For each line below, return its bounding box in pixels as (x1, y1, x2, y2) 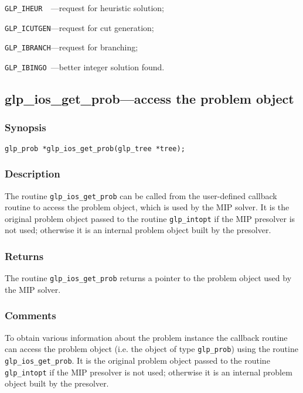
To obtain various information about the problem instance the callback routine (5, 331, 288, 343)
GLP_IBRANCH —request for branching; (5, 41, 138, 53)
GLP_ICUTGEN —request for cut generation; (5, 21, 154, 33)
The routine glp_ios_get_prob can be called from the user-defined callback (5, 189, 277, 201)
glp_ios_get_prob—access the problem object (5, 90, 294, 108)
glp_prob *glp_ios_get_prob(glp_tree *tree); (5, 144, 185, 153)
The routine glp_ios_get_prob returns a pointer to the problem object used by (5, 272, 292, 284)
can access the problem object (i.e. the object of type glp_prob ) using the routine (5, 343, 298, 355)
